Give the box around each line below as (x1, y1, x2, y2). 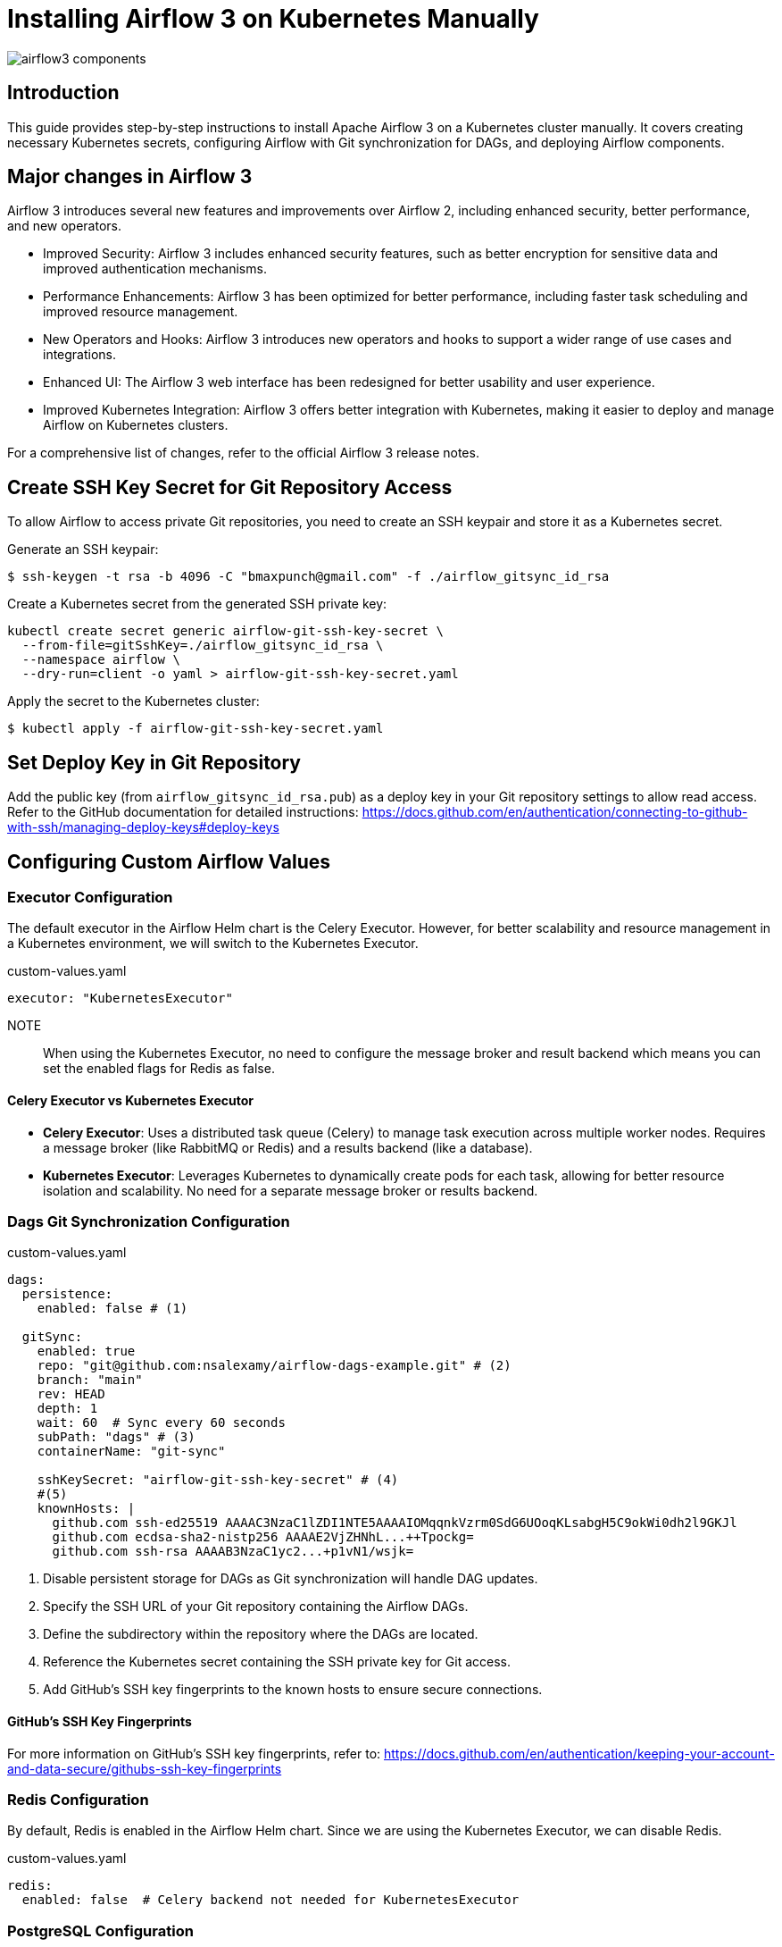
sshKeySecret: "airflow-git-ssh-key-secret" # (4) (37, 1473, 399, 1488)
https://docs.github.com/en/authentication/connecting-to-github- (362, 804, 748, 820)
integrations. (43, 347, 117, 363)
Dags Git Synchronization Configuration (7, 1212, 290, 1230)
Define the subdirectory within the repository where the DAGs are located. (43, 1626, 478, 1642)
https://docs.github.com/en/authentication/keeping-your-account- (384, 1745, 775, 1761)
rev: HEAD (37, 1387, 105, 1402)
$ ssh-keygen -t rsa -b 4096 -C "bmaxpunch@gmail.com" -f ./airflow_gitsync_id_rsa (7, 569, 610, 584)
